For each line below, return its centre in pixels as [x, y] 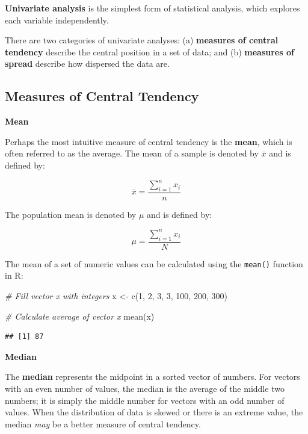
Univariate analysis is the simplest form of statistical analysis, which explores [152, 8]
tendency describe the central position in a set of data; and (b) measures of [149, 51]
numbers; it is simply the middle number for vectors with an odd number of [145, 400]
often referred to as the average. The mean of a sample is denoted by [132, 153]
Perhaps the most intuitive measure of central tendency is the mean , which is [149, 141]
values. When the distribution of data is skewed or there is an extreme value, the [154, 412]
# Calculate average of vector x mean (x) [80, 316]
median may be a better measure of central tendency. [103, 423]
